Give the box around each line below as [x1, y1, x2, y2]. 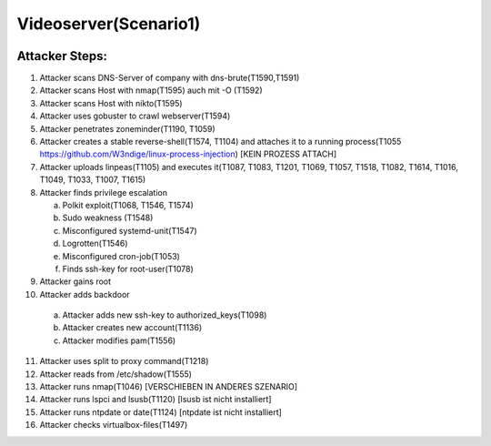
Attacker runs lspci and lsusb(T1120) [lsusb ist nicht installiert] [39, 394, 272, 405]
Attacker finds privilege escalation [39, 187, 168, 198]
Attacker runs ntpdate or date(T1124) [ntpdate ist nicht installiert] [39, 406, 282, 418]
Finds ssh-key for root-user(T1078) [62, 263, 195, 274]
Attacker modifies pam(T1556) [62, 335, 176, 346]
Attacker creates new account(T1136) [62, 322, 203, 333]
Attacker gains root [39, 276, 112, 287]
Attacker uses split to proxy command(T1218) [39, 356, 209, 367]
